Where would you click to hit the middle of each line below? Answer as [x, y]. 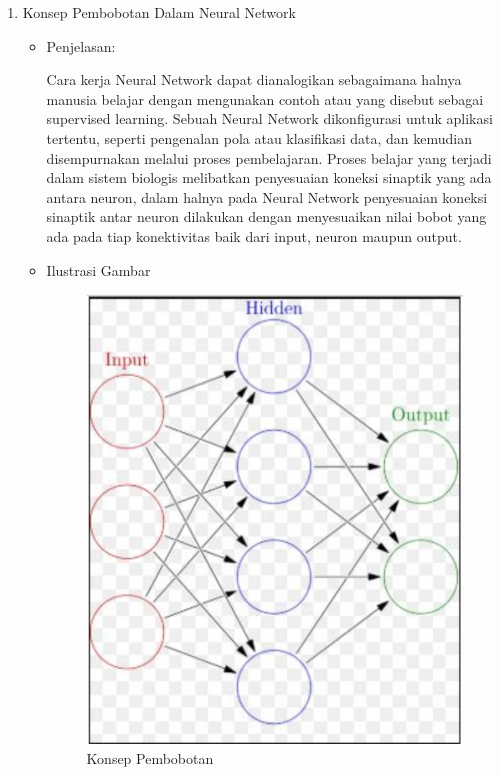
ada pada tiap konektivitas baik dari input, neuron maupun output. [254, 235]
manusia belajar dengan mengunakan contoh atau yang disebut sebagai [265, 98]
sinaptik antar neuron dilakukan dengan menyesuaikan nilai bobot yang [266, 216]
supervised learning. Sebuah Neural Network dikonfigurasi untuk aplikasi [269, 118]
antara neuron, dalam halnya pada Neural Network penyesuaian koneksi [267, 196]
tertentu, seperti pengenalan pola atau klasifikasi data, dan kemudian [259, 137]
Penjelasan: [81, 45]
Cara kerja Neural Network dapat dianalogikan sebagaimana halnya [254, 79]
